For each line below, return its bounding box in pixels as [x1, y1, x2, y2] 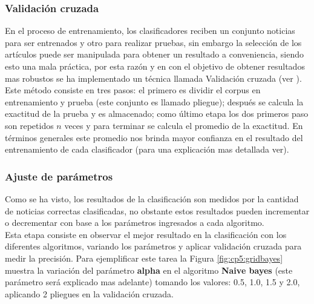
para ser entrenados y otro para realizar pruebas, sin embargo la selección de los [5, 36, 302, 48]
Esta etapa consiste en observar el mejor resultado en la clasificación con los [5, 228, 287, 240]
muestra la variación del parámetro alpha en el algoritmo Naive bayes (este [5, 263, 293, 276]
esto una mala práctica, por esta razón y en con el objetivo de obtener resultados [5, 60, 305, 72]
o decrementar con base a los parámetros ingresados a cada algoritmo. [5, 216, 264, 229]
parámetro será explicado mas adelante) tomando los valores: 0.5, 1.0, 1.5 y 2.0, [5, 276, 300, 288]
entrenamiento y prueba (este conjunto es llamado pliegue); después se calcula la [5, 95, 304, 108]
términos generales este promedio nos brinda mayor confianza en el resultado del [5, 131, 303, 144]
